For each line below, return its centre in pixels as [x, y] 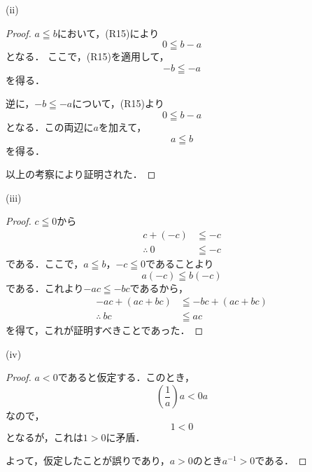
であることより [180, 263]
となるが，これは [44, 437]
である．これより [45, 287]
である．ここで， [45, 263]
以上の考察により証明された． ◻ [81, 174]
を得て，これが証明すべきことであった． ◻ [105, 330]
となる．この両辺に [50, 126]
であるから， [159, 287]
